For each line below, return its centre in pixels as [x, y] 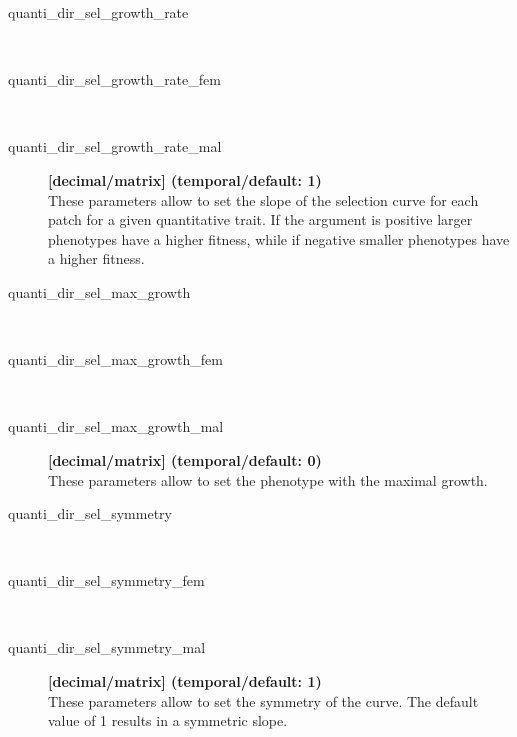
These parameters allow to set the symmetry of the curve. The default [263, 700]
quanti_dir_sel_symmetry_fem [106, 580]
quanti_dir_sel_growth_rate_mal [115, 146]
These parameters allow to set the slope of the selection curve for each [263, 199]
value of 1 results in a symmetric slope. [168, 720]
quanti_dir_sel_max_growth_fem [115, 359]
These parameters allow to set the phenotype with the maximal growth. [268, 479]
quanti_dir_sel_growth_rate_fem [114, 79]
